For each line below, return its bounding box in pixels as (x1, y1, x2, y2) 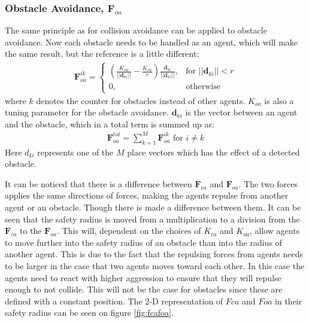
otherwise (186, 83, 220, 92)
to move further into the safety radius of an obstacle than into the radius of (5, 236, 282, 248)
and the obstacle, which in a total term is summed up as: (5, 117, 214, 130)
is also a (264, 94, 294, 106)
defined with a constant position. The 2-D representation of (5, 294, 223, 307)
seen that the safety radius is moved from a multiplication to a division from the (5, 212, 300, 225)
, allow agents (249, 224, 300, 237)
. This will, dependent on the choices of (57, 224, 201, 237)
